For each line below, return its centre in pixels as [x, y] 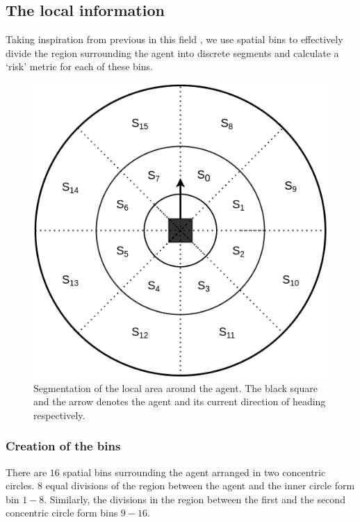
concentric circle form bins [62, 513]
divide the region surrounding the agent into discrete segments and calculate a [172, 52]
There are [26, 472]
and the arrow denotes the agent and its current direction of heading [180, 401]
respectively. [59, 415]
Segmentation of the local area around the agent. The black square [175, 388]
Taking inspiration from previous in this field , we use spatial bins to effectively [174, 39]
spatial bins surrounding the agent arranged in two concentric [194, 472]
